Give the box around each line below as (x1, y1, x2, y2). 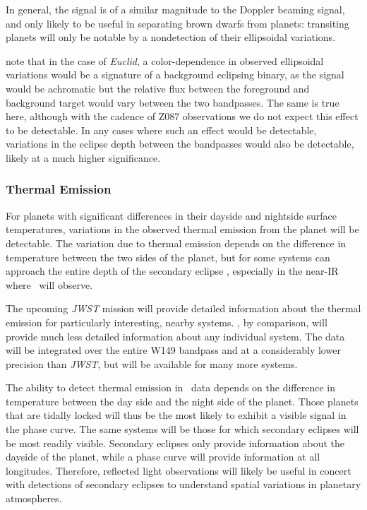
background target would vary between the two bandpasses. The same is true (6, 95, 339, 109)
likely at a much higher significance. (6, 150, 161, 165)
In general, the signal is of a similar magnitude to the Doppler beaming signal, (6, 2, 345, 16)
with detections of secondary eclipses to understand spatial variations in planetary (6, 477, 361, 492)
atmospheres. (6, 491, 62, 506)
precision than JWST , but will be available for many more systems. (6, 356, 298, 371)
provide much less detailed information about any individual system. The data (6, 328, 345, 343)
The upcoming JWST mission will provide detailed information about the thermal (6, 301, 361, 316)
